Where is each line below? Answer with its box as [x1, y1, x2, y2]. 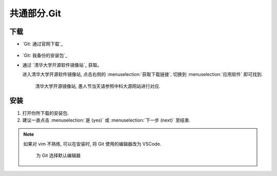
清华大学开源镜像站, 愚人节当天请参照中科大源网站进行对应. [35, 83, 161, 89]
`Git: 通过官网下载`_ [22, 41, 63, 47]
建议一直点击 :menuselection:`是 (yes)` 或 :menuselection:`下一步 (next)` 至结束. [22, 117, 191, 123]
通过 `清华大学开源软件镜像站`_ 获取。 [22, 62, 102, 68]
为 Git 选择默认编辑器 [36, 152, 81, 159]
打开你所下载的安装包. [22, 110, 69, 116]
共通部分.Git [9, 8, 62, 19]
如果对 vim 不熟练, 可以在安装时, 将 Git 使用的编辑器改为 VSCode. [23, 141, 162, 147]
